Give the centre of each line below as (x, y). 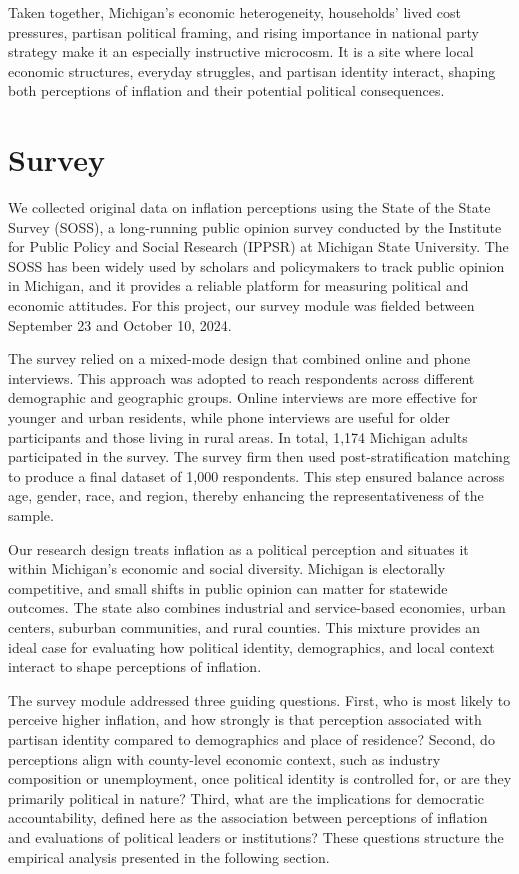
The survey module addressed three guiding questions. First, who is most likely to (259, 699)
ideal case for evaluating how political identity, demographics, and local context (251, 646)
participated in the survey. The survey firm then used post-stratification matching (259, 456)
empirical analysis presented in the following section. (169, 856)
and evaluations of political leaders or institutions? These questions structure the (256, 836)
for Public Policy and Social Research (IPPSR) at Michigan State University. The (258, 246)
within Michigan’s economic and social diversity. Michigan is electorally (227, 568)
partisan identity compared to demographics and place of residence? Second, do (251, 738)
